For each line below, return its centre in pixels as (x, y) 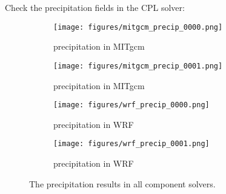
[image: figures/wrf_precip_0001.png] (131, 144)
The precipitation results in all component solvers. (122, 183)
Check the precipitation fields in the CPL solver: (95, 7)
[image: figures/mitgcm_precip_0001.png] (138, 66)
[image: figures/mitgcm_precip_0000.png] (138, 27)
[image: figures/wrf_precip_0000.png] (131, 105)
